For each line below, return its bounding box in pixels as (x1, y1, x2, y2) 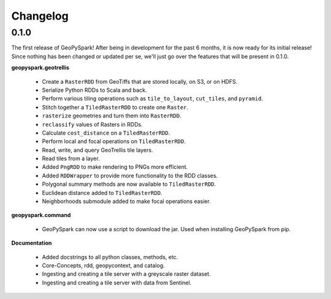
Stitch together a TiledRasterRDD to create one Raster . (42, 103, 189, 111)
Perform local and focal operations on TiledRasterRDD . (42, 138, 186, 145)
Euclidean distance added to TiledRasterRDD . (42, 189, 162, 196)
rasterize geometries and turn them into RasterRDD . (42, 112, 181, 119)
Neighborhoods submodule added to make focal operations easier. (42, 197, 211, 205)
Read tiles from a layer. (42, 155, 101, 162)
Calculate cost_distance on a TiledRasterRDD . (42, 129, 170, 136)
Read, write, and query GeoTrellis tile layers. (42, 146, 153, 153)
